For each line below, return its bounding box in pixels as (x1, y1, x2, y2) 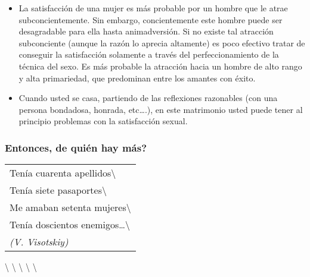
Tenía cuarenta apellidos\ (10, 166, 116, 180)
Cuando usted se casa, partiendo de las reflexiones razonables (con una (18, 92, 278, 104)
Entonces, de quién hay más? (5, 140, 147, 155)
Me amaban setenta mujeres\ (10, 200, 131, 215)
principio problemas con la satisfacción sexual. (18, 115, 188, 127)
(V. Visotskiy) (10, 235, 69, 249)
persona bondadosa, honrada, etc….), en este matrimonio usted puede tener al (18, 103, 303, 115)
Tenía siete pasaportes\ (10, 183, 107, 197)
